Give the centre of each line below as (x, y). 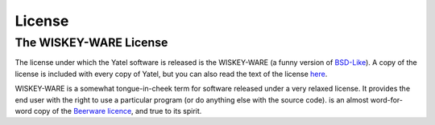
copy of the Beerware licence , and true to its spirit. (118, 111)
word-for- (386, 99)
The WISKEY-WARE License (91, 42)
